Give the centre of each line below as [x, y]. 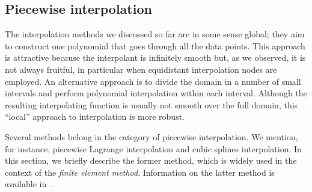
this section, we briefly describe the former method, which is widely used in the [151, 160]
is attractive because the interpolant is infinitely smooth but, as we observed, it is [155, 57]
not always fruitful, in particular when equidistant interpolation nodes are [141, 69]
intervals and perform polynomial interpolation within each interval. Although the [156, 93]
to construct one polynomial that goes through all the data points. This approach [155, 45]
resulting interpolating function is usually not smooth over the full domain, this [151, 104]
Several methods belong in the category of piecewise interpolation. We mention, [151, 136]
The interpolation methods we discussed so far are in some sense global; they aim [155, 34]
